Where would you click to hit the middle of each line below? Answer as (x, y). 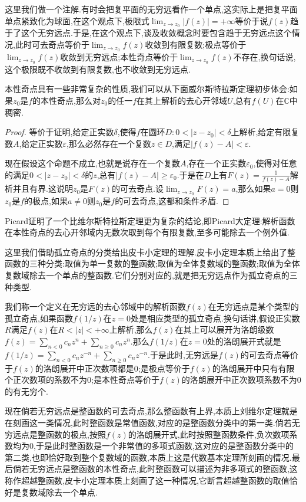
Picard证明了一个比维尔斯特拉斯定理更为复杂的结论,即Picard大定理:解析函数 (150, 220)
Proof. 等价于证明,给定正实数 (59, 132)
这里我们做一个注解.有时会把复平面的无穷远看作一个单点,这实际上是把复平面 (151, 9)
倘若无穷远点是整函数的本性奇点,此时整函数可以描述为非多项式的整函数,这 (155, 469)
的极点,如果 (46, 201)
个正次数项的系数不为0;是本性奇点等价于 (82, 380)
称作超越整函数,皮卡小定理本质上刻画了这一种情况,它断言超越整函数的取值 (147, 480)
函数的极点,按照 (76, 434)
